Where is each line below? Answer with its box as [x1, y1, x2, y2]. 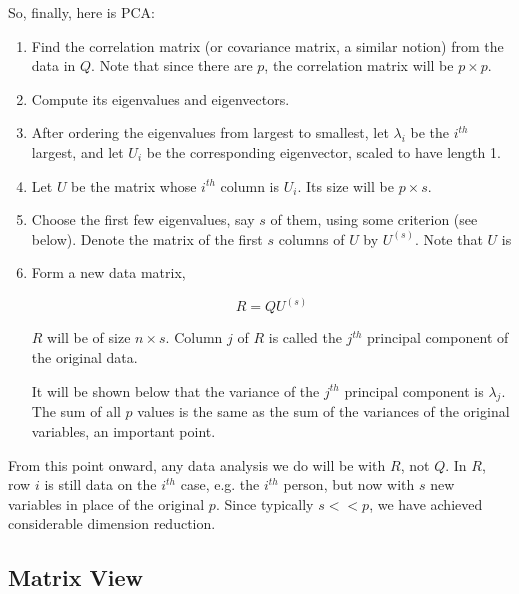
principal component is [344, 380, 484, 401]
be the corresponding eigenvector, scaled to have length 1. [146, 141, 501, 162]
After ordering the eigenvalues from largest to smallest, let [31, 122, 389, 143]
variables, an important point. [31, 420, 216, 441]
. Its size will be [297, 175, 394, 196]
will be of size [47, 327, 131, 348]
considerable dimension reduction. [8, 513, 216, 534]
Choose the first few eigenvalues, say [31, 209, 255, 230]
